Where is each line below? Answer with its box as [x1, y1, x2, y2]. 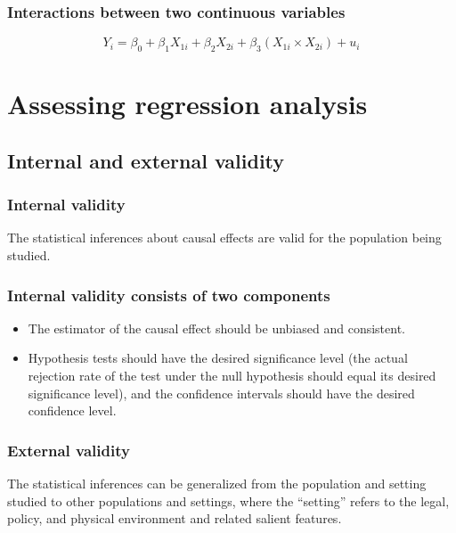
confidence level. [28, 401, 117, 420]
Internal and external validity [7, 146, 285, 174]
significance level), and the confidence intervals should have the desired [28, 383, 415, 402]
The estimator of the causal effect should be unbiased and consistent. [28, 318, 405, 337]
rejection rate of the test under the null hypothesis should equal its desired [28, 365, 436, 384]
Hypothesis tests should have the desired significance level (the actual [28, 348, 408, 367]
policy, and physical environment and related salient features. [7, 509, 342, 528]
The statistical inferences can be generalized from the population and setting [7, 473, 427, 492]
